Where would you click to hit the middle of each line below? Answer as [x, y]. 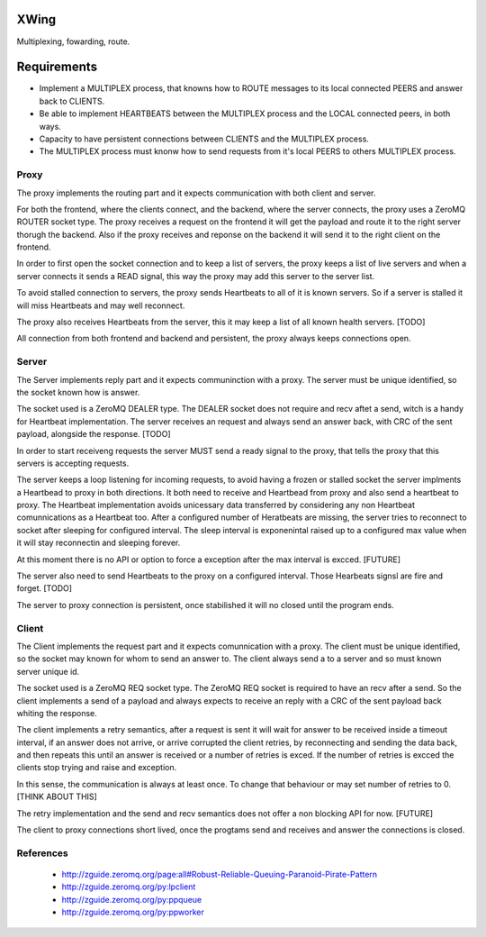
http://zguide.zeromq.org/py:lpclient [129, 887]
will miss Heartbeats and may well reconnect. [101, 305]
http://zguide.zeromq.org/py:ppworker [133, 912]
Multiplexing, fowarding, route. [73, 41]
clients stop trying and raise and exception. [97, 768]
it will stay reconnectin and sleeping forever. [99, 543]
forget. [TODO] [44, 588]
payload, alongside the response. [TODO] [94, 434]
